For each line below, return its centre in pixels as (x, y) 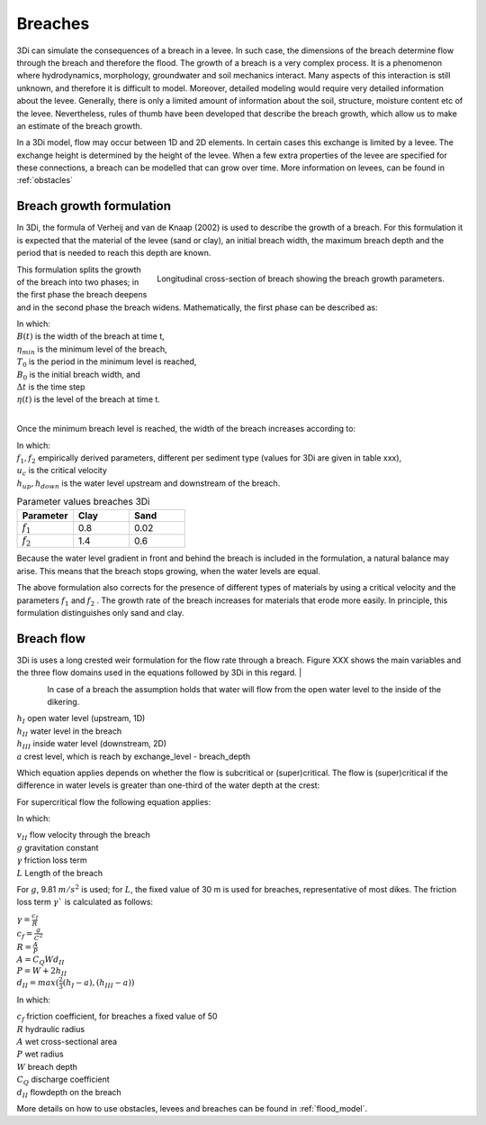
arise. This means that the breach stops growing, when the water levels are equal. (169, 571)
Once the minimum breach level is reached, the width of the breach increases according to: (186, 429)
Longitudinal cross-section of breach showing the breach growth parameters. (301, 279)
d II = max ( (38, 984)
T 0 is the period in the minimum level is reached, (107, 363)
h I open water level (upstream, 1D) (81, 719)
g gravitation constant (58, 847)
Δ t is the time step (51, 387)
